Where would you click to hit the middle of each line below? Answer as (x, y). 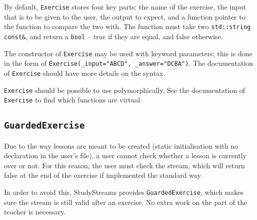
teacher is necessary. (35, 212)
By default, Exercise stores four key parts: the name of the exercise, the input (125, 7)
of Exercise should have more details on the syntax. (85, 73)
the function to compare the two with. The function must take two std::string (127, 26)
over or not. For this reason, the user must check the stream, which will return (124, 165)
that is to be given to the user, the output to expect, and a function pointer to (125, 16)
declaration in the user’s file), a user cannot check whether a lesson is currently (125, 155)
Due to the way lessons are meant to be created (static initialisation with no (121, 145)
